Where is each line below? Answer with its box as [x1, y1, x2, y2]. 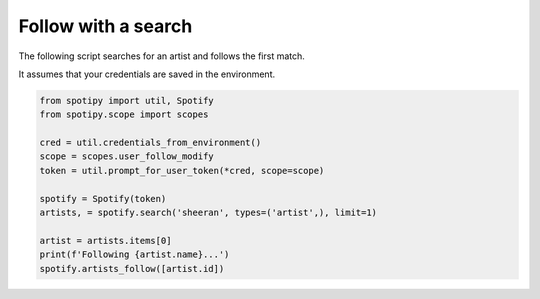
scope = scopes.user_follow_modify [39, 151, 214, 162]
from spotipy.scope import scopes [39, 109, 209, 120]
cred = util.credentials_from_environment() [39, 137, 262, 149]
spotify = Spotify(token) [39, 193, 167, 204]
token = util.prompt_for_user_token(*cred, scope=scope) [39, 165, 325, 176]
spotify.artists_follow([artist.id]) [39, 263, 225, 274]
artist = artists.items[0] [39, 235, 172, 246]
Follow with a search [18, 15, 193, 37]
